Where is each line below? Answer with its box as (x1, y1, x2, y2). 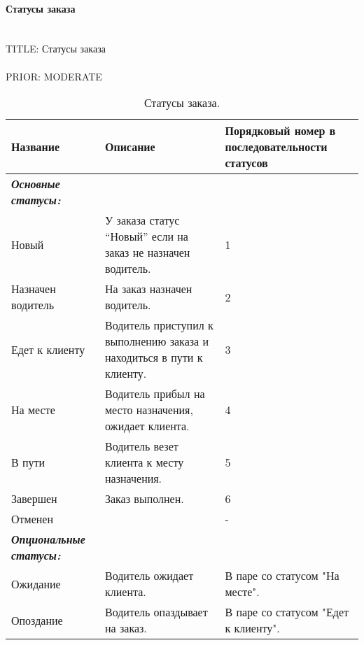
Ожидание (11, 575, 61, 592)
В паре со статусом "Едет (225, 604, 349, 621)
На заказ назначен (104, 281, 192, 297)
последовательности (225, 139, 328, 155)
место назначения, (104, 402, 193, 418)
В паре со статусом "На (225, 567, 339, 584)
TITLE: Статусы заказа (6, 41, 106, 56)
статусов (225, 155, 268, 171)
